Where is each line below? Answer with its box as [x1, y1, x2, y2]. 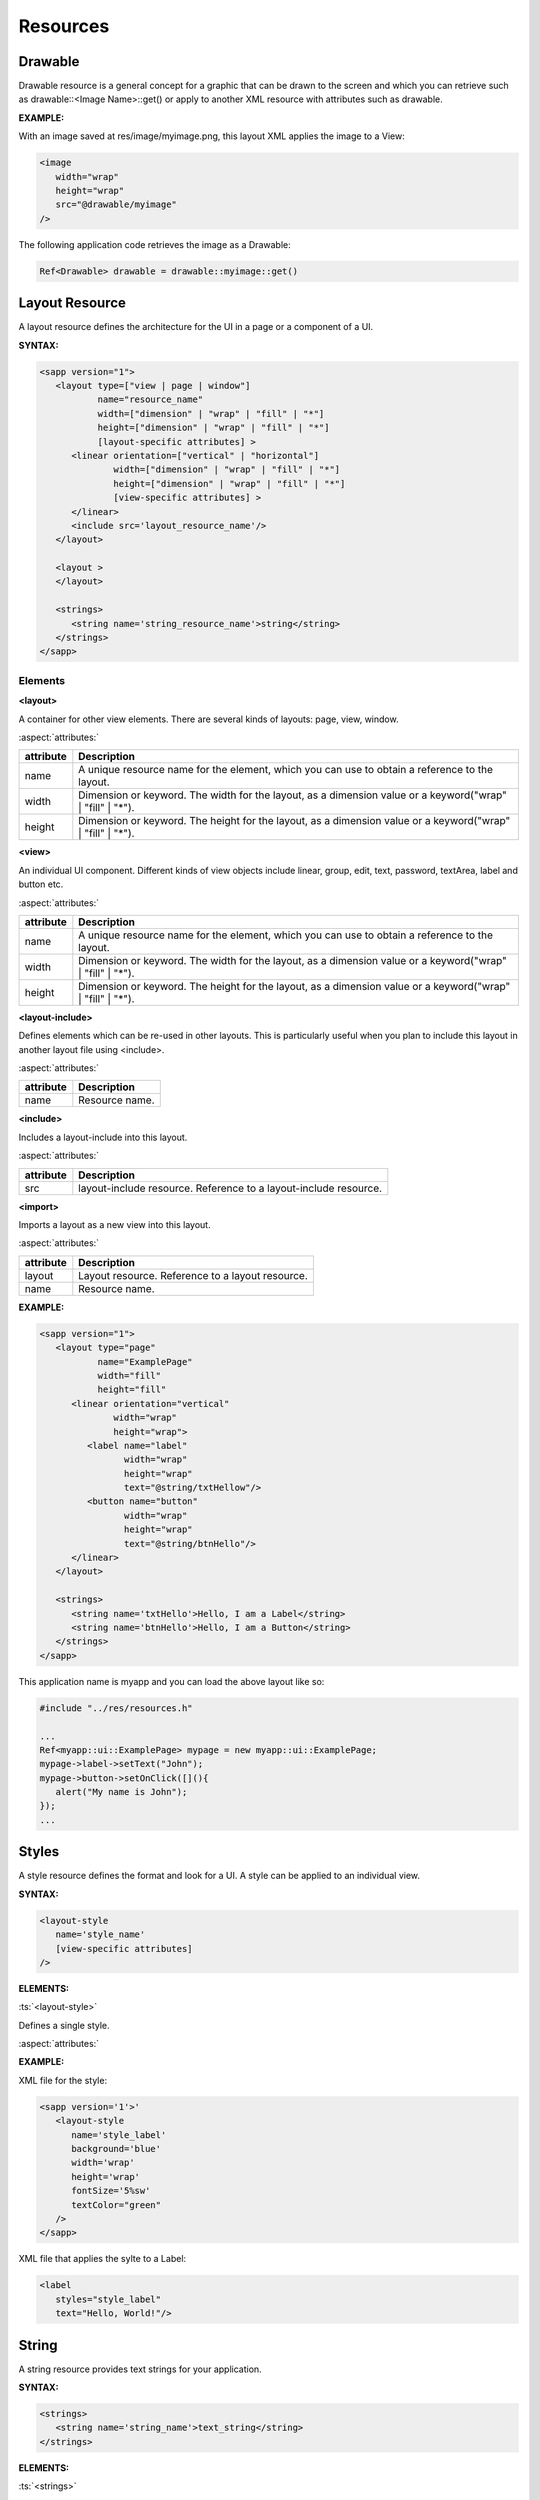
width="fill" [97, 1370, 162, 1381]
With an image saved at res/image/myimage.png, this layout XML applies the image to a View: [18, 130, 405, 142]
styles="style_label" [55, 2293, 162, 2305]
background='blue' [71, 2143, 162, 2155]
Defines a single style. [18, 2019, 110, 2031]
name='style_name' [55, 1929, 146, 1940]
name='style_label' [71, 2129, 167, 2140]
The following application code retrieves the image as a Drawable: [18, 238, 291, 250]
